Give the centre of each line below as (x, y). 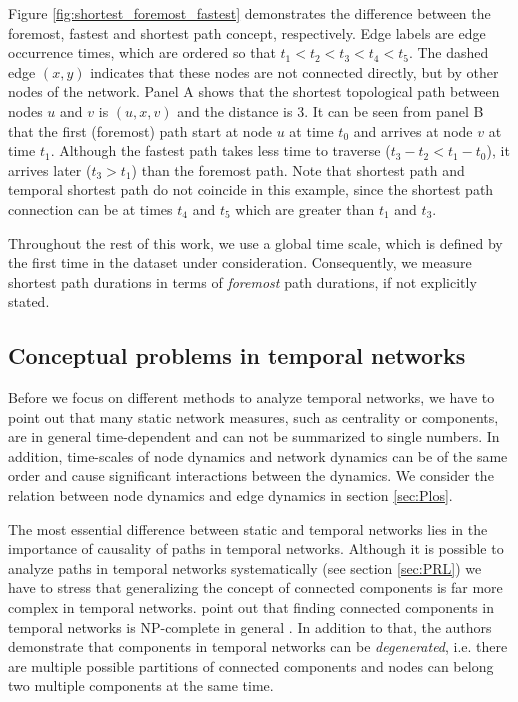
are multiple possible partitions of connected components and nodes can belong (251, 665)
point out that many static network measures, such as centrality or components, (253, 416)
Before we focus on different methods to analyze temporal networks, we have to (251, 397)
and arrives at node (413, 130)
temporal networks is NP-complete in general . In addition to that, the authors (250, 626)
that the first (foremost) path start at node (140, 130)
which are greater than (305, 208)
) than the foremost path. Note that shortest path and (298, 169)
